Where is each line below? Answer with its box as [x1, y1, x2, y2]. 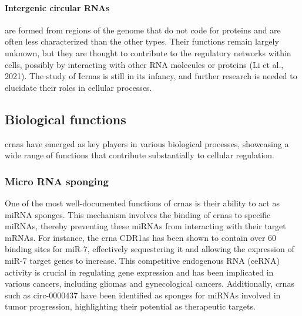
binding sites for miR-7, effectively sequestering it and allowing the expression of [5, 243, 294, 255]
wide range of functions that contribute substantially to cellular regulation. [5, 149, 274, 161]
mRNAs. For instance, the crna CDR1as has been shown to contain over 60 [5, 231, 277, 243]
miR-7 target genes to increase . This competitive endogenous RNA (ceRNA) [5, 254, 280, 266]
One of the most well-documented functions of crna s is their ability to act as [5, 196, 280, 209]
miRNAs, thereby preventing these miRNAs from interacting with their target [5, 220, 286, 232]
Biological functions [5, 110, 126, 128]
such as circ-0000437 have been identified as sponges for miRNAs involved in [5, 288, 281, 301]
